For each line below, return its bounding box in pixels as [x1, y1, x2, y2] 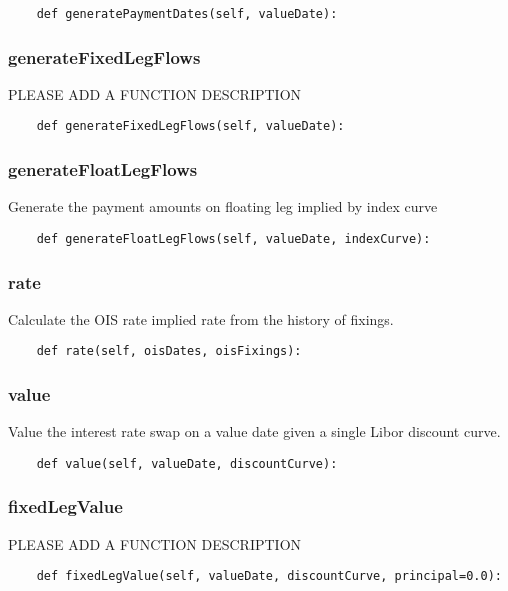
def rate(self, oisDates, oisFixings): [36, 344, 302, 359]
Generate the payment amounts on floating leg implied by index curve [8, 196, 438, 217]
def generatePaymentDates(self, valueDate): [36, 7, 338, 21]
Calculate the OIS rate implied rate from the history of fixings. [8, 308, 394, 329]
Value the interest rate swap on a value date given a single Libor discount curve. [8, 421, 501, 442]
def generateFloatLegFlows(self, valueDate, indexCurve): [36, 231, 431, 246]
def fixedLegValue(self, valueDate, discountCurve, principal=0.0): [36, 569, 502, 584]
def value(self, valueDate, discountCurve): [36, 456, 338, 471]
